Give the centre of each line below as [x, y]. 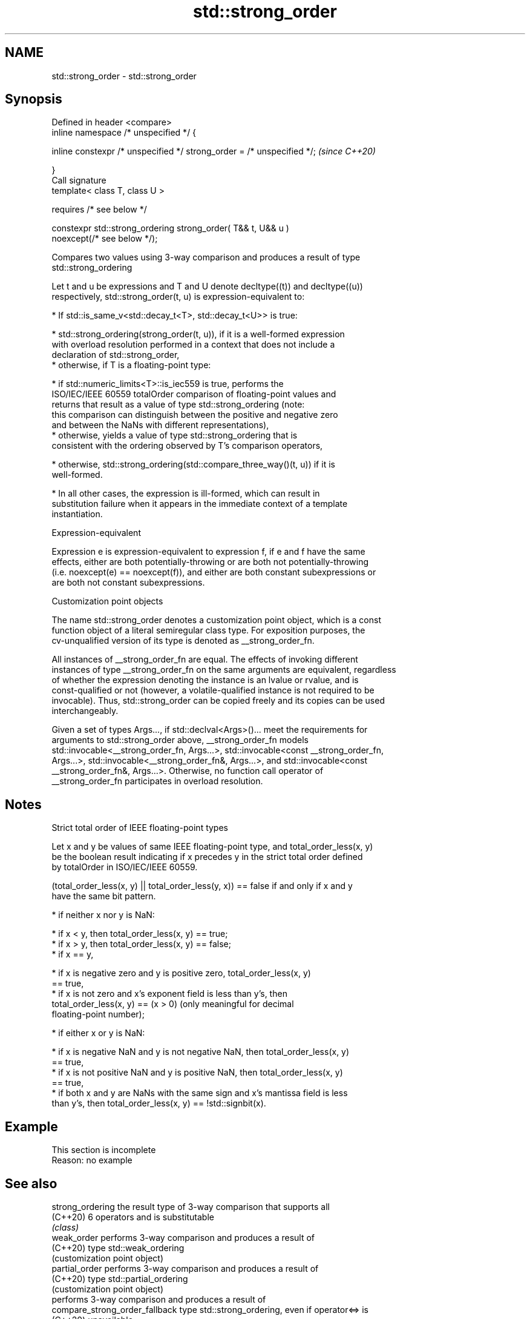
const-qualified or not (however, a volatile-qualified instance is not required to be [213, 690]
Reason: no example [92, 1160]
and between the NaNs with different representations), [160, 425]
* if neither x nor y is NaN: [103, 915]
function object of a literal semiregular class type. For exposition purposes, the [208, 630]
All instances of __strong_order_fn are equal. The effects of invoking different [205, 659]
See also [31, 1183]
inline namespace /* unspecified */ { [124, 133]
